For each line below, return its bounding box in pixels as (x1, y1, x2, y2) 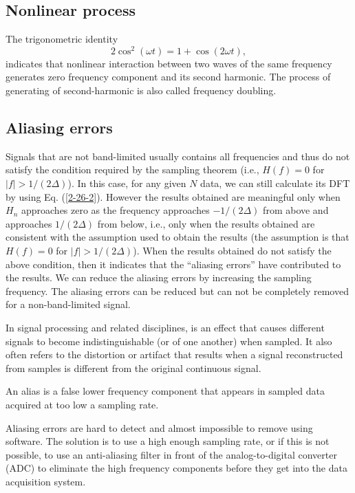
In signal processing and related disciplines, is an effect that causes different (6, 320, 325, 334)
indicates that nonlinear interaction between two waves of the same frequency (6, 56, 332, 70)
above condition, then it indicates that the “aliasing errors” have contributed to (6, 256, 341, 271)
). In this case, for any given (67, 176, 186, 190)
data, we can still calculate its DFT (200, 176, 350, 190)
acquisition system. (6, 474, 86, 488)
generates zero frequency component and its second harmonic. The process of (6, 69, 331, 84)
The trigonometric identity (6, 32, 118, 46)
